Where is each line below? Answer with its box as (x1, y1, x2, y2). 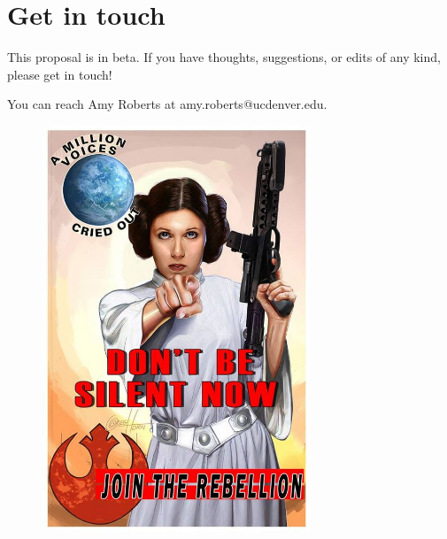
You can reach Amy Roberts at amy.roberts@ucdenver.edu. (7, 95, 328, 113)
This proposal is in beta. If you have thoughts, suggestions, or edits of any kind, (7, 48, 441, 66)
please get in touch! (7, 65, 112, 83)
